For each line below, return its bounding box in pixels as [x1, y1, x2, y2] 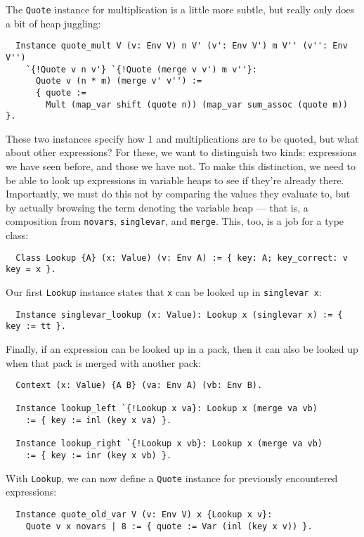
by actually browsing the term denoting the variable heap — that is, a [6, 200, 308, 214]
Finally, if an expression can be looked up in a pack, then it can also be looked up [6, 341, 358, 356]
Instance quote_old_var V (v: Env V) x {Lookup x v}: [15, 509, 273, 519]
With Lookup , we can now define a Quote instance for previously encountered [6, 470, 338, 485]
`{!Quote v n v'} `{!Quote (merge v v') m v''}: [25, 64, 257, 75]
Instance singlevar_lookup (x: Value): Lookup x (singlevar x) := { [15, 309, 343, 320]
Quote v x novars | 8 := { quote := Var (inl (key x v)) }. [25, 521, 313, 531]
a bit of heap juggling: [6, 15, 101, 30]
